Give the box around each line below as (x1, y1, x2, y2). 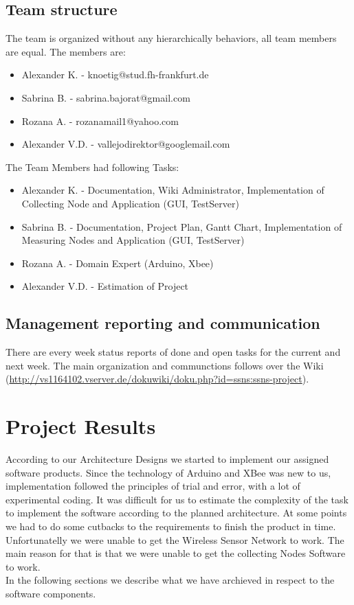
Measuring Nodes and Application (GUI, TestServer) (21, 233, 245, 247)
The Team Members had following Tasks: (5, 159, 179, 174)
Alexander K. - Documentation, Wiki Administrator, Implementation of (21, 183, 324, 197)
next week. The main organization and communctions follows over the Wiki (5, 358, 324, 372)
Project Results (5, 412, 156, 440)
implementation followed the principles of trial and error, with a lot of (5, 479, 300, 493)
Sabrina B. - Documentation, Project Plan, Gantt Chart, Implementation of (21, 219, 342, 233)
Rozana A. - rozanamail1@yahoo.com (21, 113, 179, 128)
